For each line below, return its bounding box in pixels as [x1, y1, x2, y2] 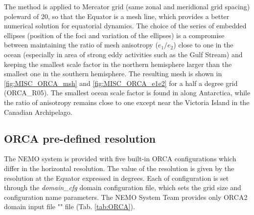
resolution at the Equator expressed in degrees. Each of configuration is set [4, 172, 229, 183]
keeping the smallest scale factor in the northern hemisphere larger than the [4, 59, 232, 69]
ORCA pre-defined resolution [4, 130, 156, 146]
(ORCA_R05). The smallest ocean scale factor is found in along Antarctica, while [4, 87, 251, 98]
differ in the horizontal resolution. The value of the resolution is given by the [4, 163, 234, 173]
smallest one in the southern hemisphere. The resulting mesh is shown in [4, 68, 222, 79]
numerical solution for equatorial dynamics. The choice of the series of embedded [4, 21, 247, 31]
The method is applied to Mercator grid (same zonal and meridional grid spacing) [4, 1, 250, 11]
